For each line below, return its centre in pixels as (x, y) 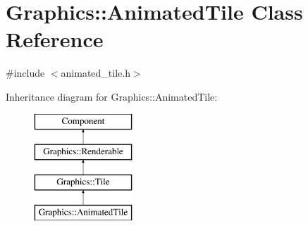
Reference (55, 39)
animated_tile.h (96, 73)
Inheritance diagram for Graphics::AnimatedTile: (112, 96)
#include (25, 73)
